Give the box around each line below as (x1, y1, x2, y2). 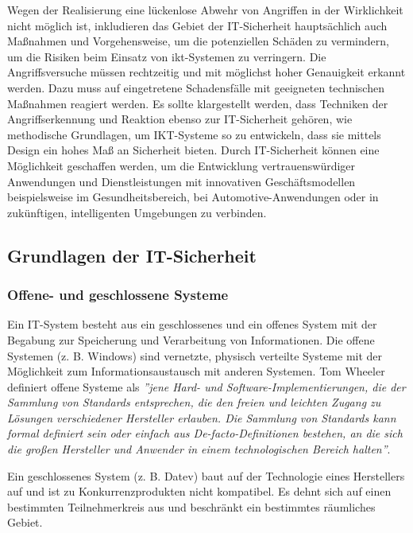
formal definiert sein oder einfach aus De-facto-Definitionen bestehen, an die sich (7, 425, 403, 442)
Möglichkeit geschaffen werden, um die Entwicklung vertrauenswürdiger (7, 157, 356, 173)
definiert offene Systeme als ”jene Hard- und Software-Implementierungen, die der (7, 378, 406, 395)
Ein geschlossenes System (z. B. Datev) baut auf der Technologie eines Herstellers (7, 467, 405, 484)
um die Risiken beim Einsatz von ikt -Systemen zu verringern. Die (7, 48, 326, 64)
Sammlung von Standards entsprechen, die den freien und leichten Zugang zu (7, 394, 381, 410)
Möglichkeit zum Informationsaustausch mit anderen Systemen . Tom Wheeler (7, 363, 385, 379)
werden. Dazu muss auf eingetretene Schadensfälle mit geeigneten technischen (7, 79, 384, 95)
